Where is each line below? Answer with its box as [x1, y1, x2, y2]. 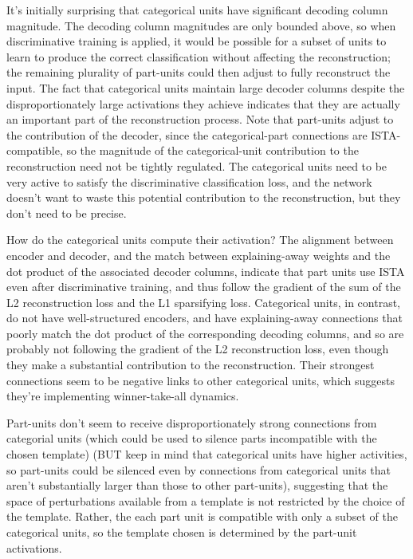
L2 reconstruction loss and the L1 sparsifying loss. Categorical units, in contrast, [6, 293, 401, 310]
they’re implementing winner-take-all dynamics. [6, 388, 239, 404]
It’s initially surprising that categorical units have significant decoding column [6, 2, 388, 18]
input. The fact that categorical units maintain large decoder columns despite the [6, 79, 405, 96]
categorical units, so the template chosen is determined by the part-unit [6, 524, 357, 540]
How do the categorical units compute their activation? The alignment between [6, 231, 394, 248]
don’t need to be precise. [6, 204, 127, 221]
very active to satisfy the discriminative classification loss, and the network [6, 173, 372, 190]
